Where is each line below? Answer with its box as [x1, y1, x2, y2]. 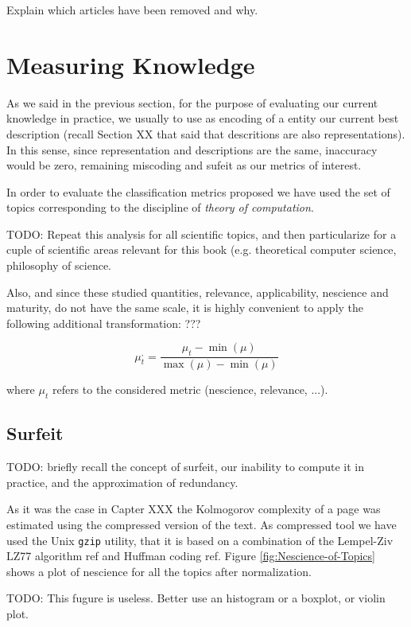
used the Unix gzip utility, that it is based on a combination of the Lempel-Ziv [6, 532, 394, 548]
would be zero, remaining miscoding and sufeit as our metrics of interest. [6, 157, 362, 173]
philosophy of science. [6, 257, 111, 274]
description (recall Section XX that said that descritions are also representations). [6, 125, 405, 142]
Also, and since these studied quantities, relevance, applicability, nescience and [6, 283, 389, 300]
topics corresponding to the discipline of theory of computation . [6, 199, 314, 216]
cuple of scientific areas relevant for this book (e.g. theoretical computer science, [6, 241, 397, 258]
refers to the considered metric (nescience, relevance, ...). [52, 381, 328, 398]
